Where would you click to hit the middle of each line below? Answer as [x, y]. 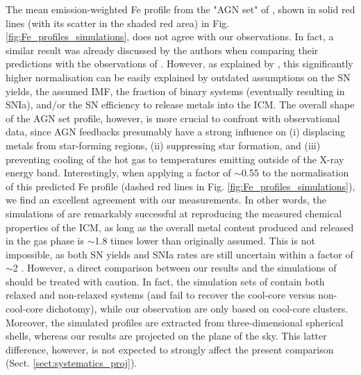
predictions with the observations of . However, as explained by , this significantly [179, 64]
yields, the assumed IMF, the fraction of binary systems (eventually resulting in [175, 91]
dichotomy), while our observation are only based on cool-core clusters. [197, 309]
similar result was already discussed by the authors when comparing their [162, 50]
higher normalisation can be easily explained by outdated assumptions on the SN [178, 77]
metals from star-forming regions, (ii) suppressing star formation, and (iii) [163, 145]
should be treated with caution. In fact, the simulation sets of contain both [165, 281]
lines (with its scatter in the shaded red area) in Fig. [118, 23]
